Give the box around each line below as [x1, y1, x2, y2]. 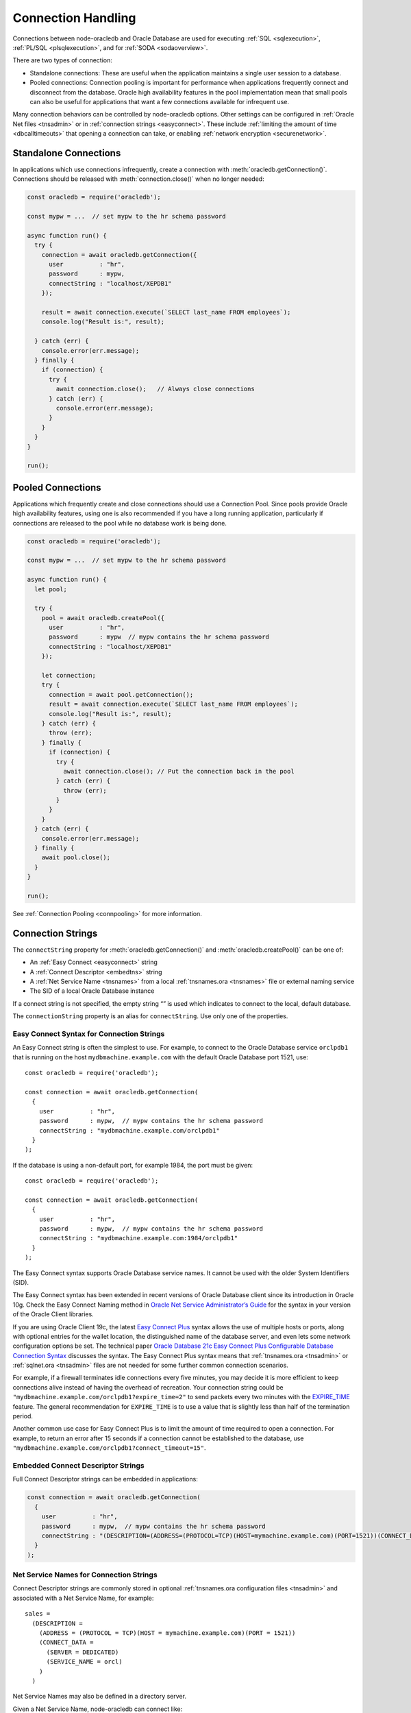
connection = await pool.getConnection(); [49, 691, 194, 698]
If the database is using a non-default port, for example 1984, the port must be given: [12, 1161, 253, 1169]
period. [12, 1412, 34, 1420]
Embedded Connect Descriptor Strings [12, 1460, 145, 1470]
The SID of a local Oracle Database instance [29, 987, 155, 995]
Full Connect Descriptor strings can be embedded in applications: [12, 1475, 198, 1483]
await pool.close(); [41, 854, 111, 861]
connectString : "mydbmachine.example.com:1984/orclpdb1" [38, 1234, 238, 1242]
